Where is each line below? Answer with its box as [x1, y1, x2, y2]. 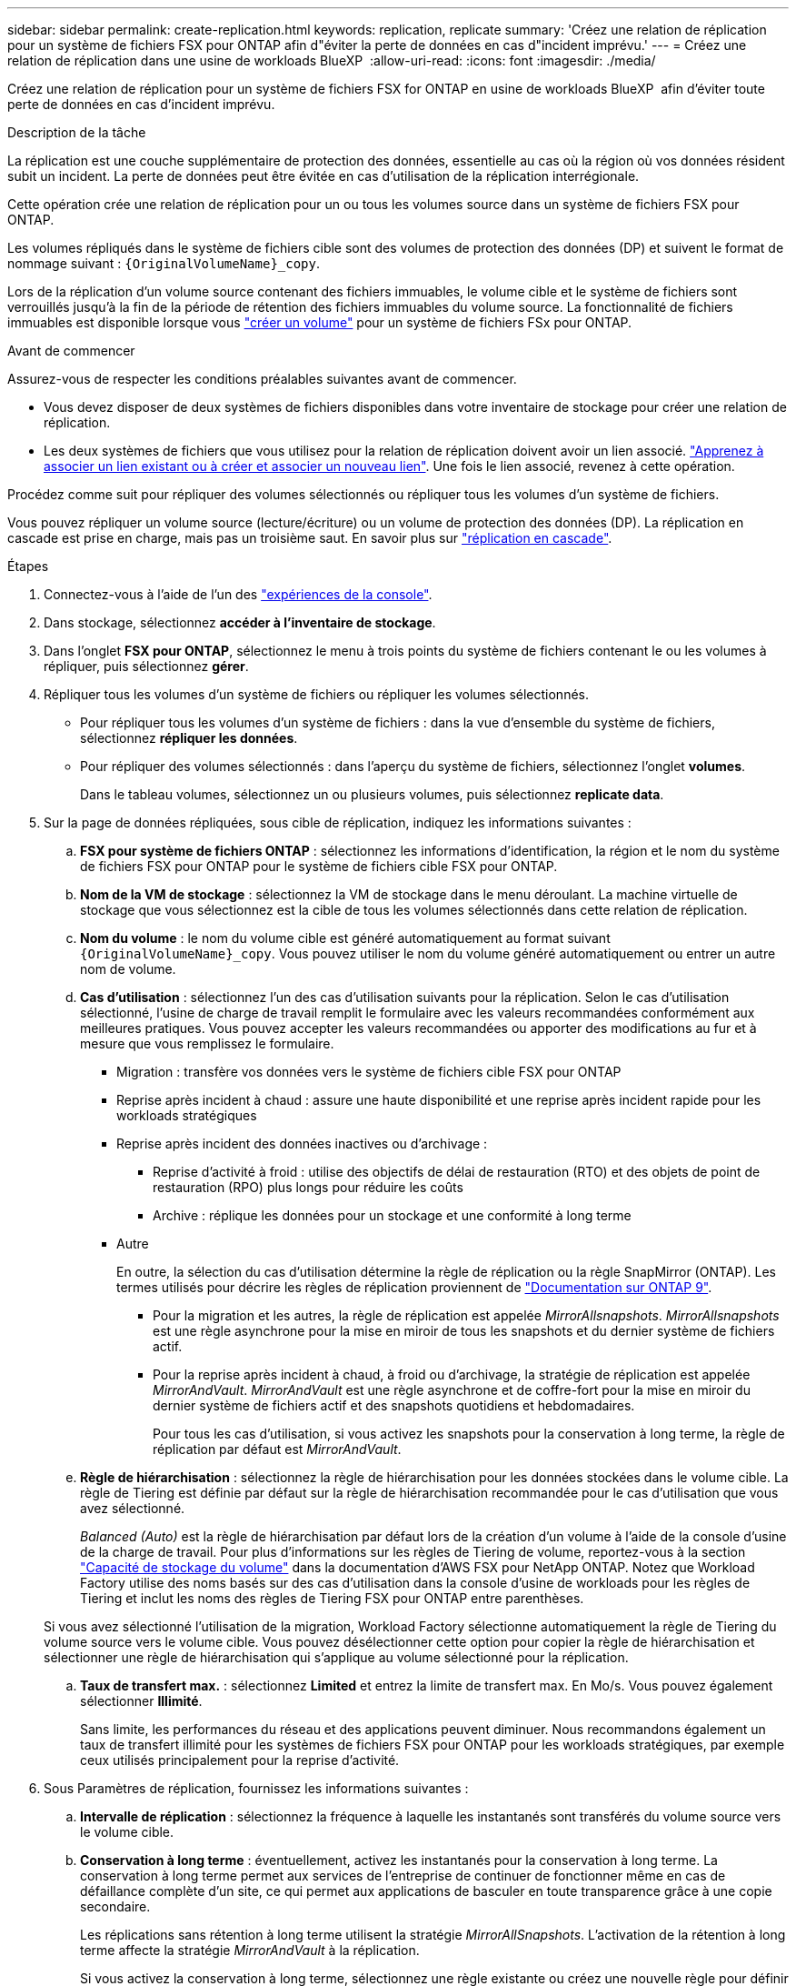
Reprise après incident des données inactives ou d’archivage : [116, 1136, 488, 1151]
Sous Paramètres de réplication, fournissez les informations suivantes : [44, 1780, 469, 1796]
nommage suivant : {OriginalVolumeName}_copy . [7, 256, 320, 271]
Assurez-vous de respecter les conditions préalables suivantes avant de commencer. [7, 371, 517, 386]
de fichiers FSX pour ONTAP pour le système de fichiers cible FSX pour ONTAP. [80, 858, 558, 874]
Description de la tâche [7, 125, 146, 140]
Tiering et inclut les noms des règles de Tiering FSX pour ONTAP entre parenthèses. [80, 1590, 584, 1606]
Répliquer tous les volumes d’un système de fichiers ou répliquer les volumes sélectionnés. [44, 687, 589, 702]
